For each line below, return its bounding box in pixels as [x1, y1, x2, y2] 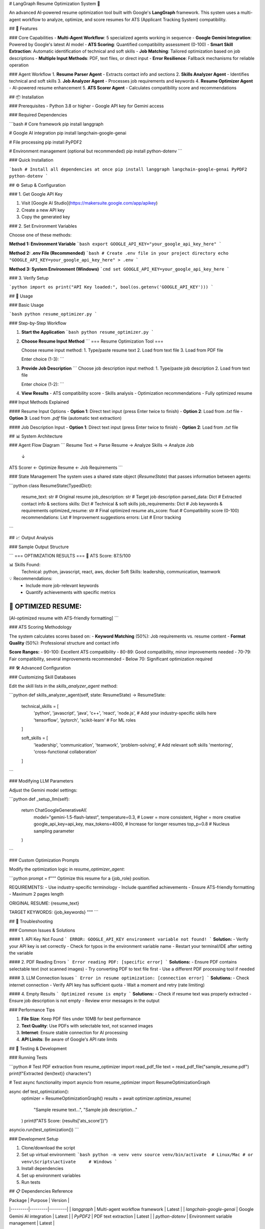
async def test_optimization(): [9, 1088, 70, 1094]
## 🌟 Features [9, 26, 38, 31]
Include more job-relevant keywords [26, 583, 99, 588]
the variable [9, 950, 33, 956]
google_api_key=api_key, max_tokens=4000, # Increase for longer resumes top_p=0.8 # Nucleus [33, 821, 230, 827]
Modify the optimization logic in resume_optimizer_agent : [9, 866, 125, 872]
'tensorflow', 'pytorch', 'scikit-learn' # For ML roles [33, 717, 136, 723]
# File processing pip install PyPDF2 [9, 139, 82, 145]
